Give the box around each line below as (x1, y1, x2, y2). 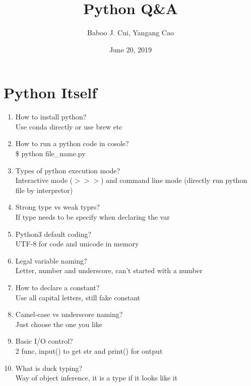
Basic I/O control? (15, 336, 73, 346)
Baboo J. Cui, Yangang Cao (87, 27, 174, 38)
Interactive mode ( (15, 175, 73, 185)
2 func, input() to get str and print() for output (15, 345, 163, 356)
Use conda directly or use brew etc (15, 121, 122, 132)
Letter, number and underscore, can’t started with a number (15, 265, 203, 276)
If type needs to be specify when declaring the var (15, 212, 170, 222)
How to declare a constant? (15, 282, 100, 292)
